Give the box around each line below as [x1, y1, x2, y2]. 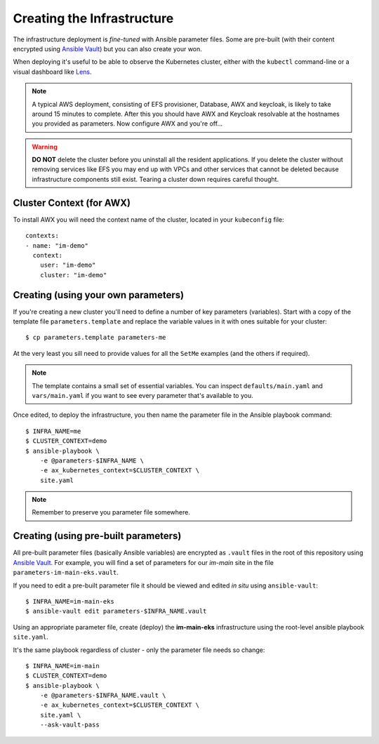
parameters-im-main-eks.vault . [13, 569, 119, 577]
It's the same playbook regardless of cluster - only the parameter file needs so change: [13, 646, 265, 654]
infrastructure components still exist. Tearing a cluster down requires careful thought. [32, 175, 279, 183]
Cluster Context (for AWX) [13, 197, 131, 208]
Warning [32, 142, 58, 151]
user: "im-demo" [39, 261, 96, 270]
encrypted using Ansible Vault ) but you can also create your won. [13, 44, 203, 53]
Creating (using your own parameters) [13, 288, 185, 301]
